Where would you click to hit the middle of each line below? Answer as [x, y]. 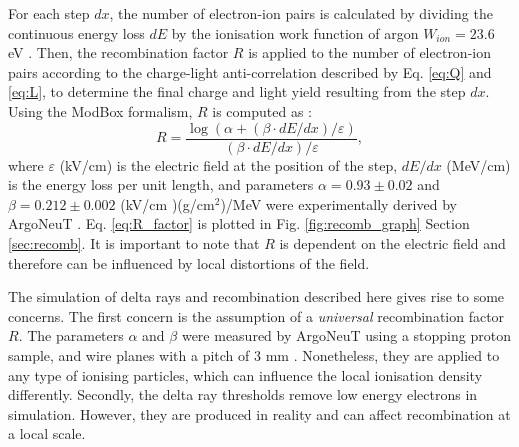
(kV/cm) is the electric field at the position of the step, [228, 164]
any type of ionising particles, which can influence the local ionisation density [245, 374]
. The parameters [71, 335]
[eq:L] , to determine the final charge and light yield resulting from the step [237, 91]
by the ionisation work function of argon [295, 32]
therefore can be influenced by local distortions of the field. [189, 262]
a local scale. [47, 433]
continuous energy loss [76, 32]
